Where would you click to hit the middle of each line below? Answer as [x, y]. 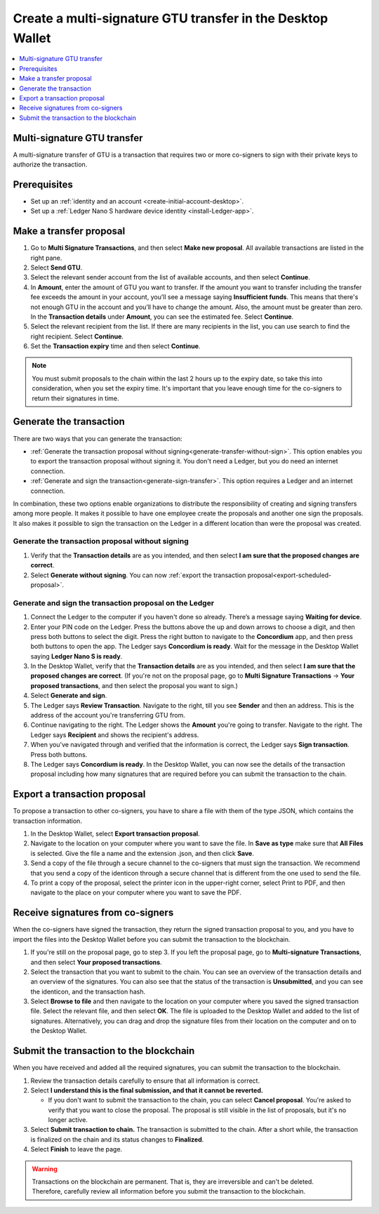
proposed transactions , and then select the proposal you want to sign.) [134, 685]
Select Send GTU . [56, 268]
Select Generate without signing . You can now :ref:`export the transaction [138, 575]
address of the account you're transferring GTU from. [108, 715]
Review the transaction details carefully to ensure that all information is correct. [145, 1081]
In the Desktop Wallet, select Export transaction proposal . [115, 834]
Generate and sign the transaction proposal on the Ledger [113, 602]
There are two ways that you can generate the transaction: [98, 438]
